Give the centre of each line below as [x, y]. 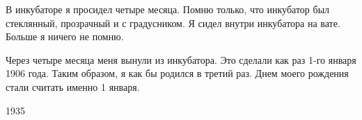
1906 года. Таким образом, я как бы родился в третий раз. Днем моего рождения [177, 73]
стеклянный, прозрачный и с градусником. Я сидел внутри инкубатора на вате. [173, 23]
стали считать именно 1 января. [73, 86]
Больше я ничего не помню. [65, 36]
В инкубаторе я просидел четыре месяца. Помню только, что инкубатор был [168, 9]
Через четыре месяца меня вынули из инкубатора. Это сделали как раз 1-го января [181, 59]
